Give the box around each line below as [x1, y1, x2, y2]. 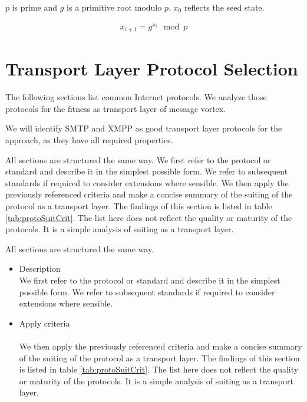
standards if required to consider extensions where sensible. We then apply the [5, 176, 289, 189]
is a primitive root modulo [67, 1, 162, 13]
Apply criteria [19, 317, 70, 329]
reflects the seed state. [184, 1, 265, 13]
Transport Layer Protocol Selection [5, 57, 298, 81]
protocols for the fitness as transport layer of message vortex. [5, 102, 226, 114]
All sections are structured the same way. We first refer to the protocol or [5, 153, 271, 166]
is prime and [12, 1, 58, 13]
